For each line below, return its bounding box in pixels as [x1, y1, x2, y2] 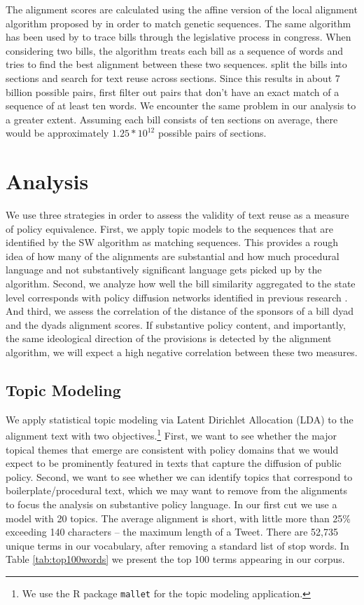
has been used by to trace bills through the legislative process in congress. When [6, 29, 351, 44]
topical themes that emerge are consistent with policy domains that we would [6, 442, 339, 456]
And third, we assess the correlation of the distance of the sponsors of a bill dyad [6, 304, 353, 318]
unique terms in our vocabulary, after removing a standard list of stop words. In [6, 538, 349, 552]
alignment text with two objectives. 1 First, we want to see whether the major [6, 426, 337, 443]
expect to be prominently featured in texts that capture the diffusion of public [6, 456, 342, 470]
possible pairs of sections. [157, 125, 267, 140]
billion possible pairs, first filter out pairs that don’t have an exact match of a [6, 84, 339, 99]
